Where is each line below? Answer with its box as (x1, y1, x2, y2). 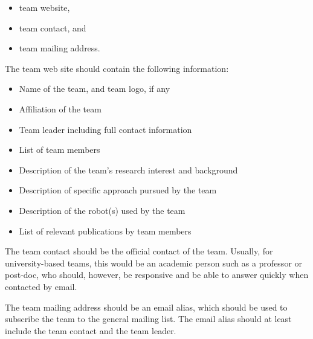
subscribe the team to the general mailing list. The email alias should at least (5, 312, 292, 325)
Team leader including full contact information (19, 123, 192, 135)
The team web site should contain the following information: (5, 62, 229, 74)
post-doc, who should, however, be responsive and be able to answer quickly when (5, 268, 309, 281)
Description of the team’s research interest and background (19, 163, 238, 176)
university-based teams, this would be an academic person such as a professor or (5, 256, 303, 269)
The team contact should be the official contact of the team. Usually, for (5, 245, 273, 257)
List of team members (19, 143, 100, 156)
